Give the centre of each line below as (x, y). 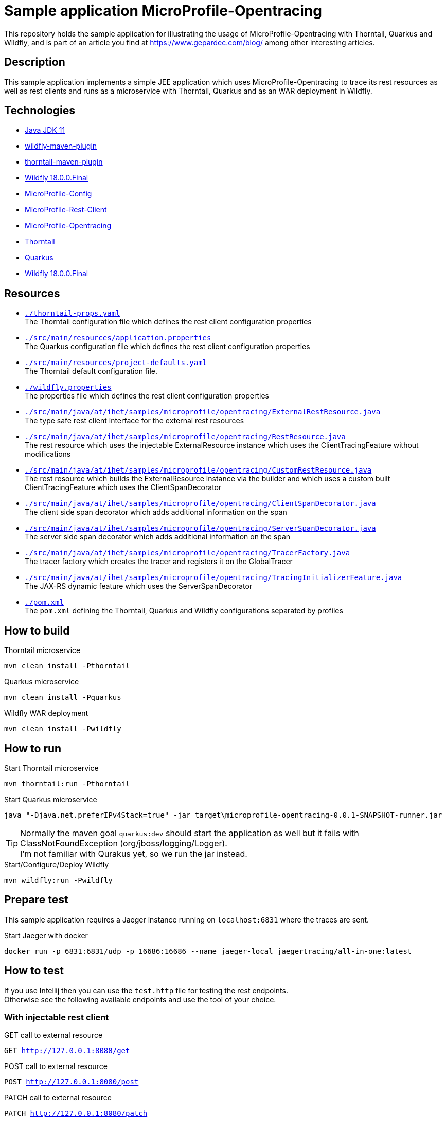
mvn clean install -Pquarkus (63, 698)
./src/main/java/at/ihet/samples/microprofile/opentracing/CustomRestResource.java (198, 470)
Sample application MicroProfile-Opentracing (163, 11)
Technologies (40, 111)
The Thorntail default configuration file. (91, 371)
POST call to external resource (56, 1066)
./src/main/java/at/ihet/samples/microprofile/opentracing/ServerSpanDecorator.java (200, 528)
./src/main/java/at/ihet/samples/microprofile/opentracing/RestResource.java (185, 437)
